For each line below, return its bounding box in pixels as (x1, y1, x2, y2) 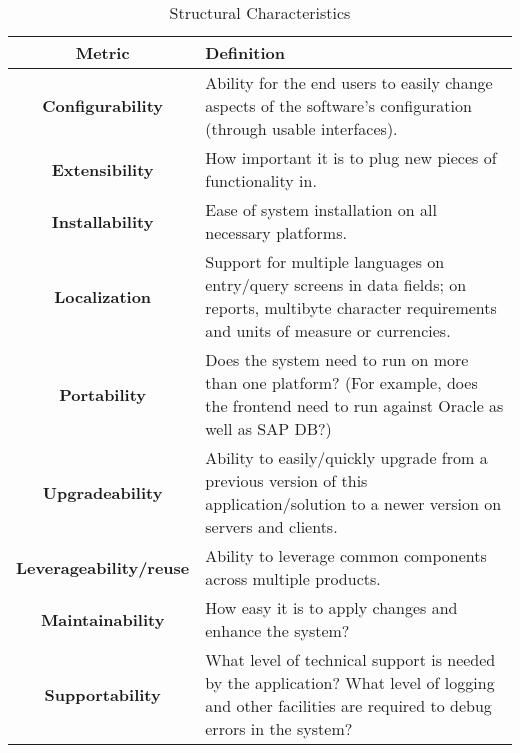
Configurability (42, 94, 164, 117)
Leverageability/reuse (16, 555, 190, 579)
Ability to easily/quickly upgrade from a (205, 446, 488, 469)
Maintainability (40, 607, 165, 631)
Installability (51, 209, 154, 233)
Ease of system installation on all (205, 198, 437, 221)
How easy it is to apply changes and (205, 596, 458, 619)
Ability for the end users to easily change (205, 71, 493, 94)
